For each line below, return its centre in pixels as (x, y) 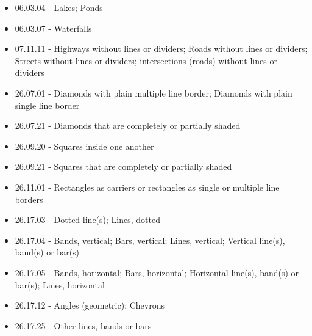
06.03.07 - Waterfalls (53, 28)
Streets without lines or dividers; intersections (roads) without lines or (146, 60)
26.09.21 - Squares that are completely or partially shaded (123, 166)
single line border (47, 105)
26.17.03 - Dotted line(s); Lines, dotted (87, 220)
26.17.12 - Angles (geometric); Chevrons (90, 305)
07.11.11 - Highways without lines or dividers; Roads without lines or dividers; (161, 49)
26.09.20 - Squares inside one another (84, 146)
